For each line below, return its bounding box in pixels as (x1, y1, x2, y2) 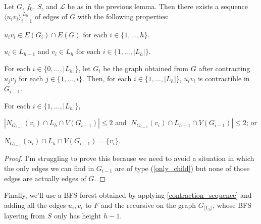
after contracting (198, 63, 250, 74)
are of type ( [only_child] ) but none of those (115, 162, 250, 173)
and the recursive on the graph (100, 199, 196, 210)
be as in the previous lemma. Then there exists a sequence (67, 1, 248, 11)
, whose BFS (213, 199, 251, 210)
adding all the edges (4, 199, 66, 210)
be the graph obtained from (103, 63, 189, 74)
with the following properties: (77, 11, 169, 22)
